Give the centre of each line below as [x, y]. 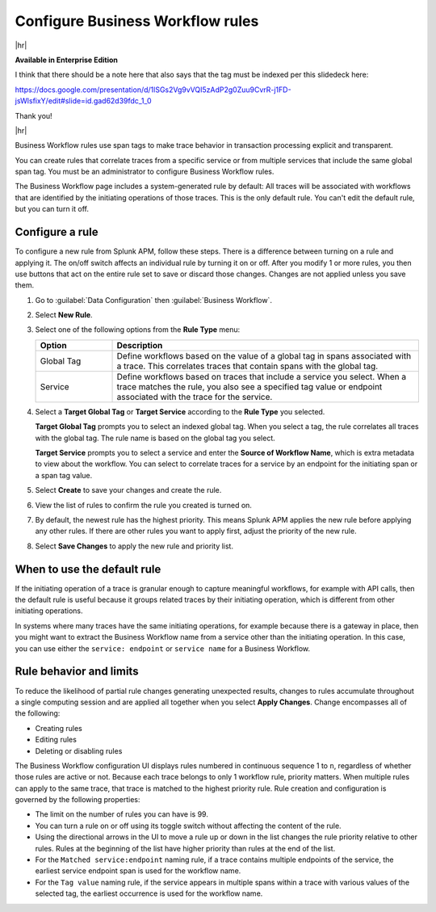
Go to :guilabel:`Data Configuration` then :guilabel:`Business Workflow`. [153, 300]
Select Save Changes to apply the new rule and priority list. [134, 546]
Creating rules [59, 728]
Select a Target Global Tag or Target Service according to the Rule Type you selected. [180, 411]
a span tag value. [64, 475]
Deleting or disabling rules [79, 750]
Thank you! [34, 116]
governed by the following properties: [78, 800]
